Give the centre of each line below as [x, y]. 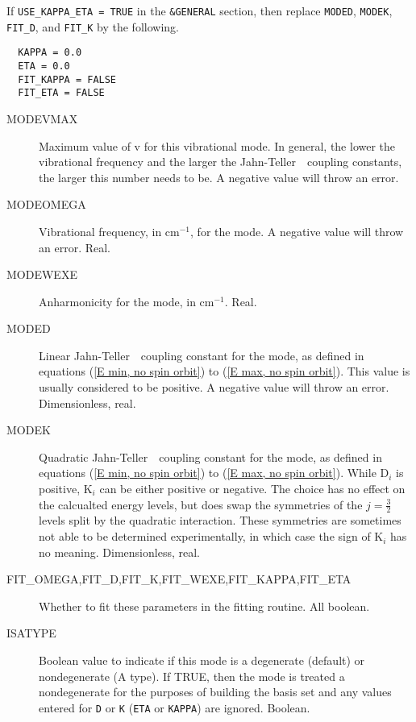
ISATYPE [31, 633]
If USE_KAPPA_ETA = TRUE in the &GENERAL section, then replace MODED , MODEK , [200, 10]
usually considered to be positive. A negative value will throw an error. [214, 387]
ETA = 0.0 [44, 66]
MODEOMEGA [46, 204]
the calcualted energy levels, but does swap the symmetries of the [201, 504]
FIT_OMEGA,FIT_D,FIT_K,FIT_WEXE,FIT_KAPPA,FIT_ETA [179, 579]
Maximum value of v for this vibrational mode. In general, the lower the [217, 145]
